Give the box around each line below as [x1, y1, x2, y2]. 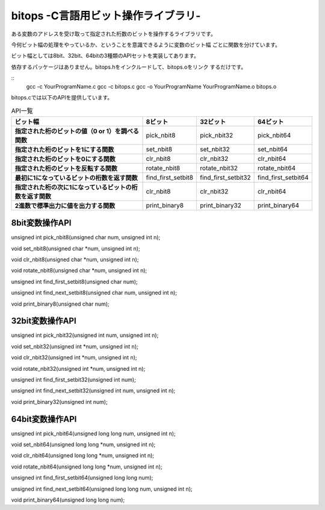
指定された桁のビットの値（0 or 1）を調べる [14, 127, 140, 135]
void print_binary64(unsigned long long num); [11, 496, 125, 503]
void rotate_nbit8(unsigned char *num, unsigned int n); [11, 267, 147, 274]
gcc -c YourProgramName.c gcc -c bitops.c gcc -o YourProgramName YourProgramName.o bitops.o [26, 83, 277, 90]
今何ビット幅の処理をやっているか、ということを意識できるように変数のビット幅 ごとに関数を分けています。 [11, 41, 281, 48]
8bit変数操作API [11, 218, 72, 228]
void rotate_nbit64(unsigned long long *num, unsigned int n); [11, 463, 162, 470]
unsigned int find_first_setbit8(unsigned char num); [11, 278, 138, 285]
